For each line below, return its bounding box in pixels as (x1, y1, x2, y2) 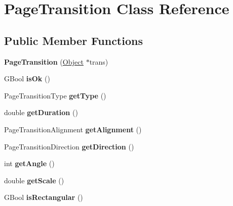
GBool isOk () (4, 73, 50, 84)
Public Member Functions (4, 32, 143, 48)
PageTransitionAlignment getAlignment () (4, 124, 142, 134)
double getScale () (4, 175, 64, 185)
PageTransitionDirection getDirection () (4, 141, 134, 151)
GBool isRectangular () (4, 192, 83, 202)
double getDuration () (4, 107, 78, 118)
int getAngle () (4, 158, 55, 169)
